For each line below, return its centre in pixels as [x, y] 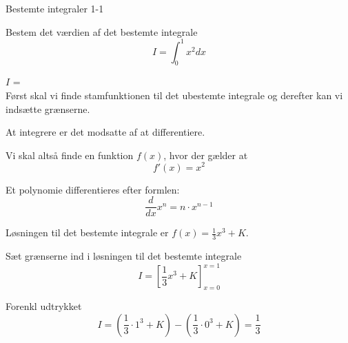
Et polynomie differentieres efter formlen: [93, 189]
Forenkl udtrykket [44, 305]
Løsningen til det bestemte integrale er [87, 232]
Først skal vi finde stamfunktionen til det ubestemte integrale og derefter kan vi [174, 95]
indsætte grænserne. [48, 108]
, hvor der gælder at [206, 155]
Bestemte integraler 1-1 [55, 8]
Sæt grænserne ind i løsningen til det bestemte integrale [124, 256]
